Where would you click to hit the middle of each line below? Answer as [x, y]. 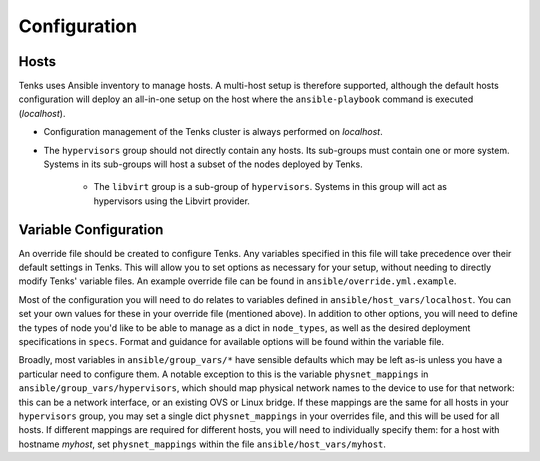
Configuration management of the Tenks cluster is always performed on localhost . [213, 132]
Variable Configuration [91, 229]
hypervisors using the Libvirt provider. [171, 201]
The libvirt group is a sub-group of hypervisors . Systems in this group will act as [270, 187]
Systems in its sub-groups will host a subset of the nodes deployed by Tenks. [203, 164]
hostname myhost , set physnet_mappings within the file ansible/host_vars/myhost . [202, 444]
